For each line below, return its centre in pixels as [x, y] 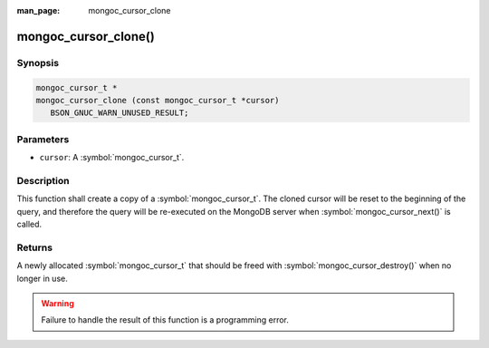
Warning [58, 303]
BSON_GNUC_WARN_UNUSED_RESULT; [120, 113]
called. [29, 224]
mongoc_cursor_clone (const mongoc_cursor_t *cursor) [158, 100]
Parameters [43, 139]
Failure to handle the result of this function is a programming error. [165, 320]
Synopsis [38, 63]
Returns [35, 247]
